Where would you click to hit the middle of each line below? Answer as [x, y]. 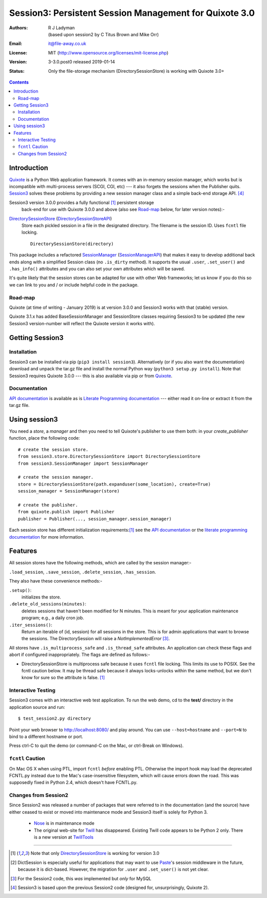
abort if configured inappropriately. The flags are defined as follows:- [80, 655]
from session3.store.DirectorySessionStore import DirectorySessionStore [109, 456]
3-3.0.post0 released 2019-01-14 [82, 62]
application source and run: [37, 707]
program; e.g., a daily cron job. [53, 618]
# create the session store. [53, 449]
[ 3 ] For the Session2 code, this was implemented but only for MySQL [81, 878]
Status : [17, 71]
